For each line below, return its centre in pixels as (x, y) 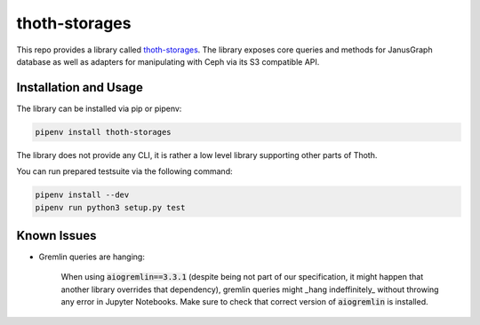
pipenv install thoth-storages (104, 132)
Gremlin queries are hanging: (92, 257)
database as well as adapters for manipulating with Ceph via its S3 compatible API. (168, 61)
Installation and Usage (80, 87)
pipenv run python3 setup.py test (110, 207)
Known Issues (56, 235)
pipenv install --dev (82, 195)
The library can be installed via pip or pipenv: (99, 108)
